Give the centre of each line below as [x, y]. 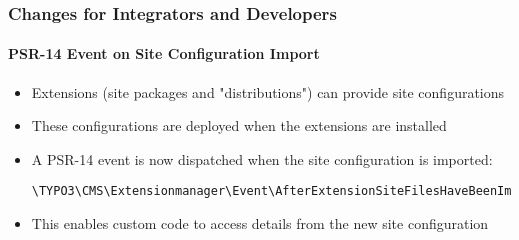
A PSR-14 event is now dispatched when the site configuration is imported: [262, 158]
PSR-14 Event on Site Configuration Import [164, 53]
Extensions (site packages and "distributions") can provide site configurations [268, 91]
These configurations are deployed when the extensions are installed [239, 125]
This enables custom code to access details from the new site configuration [260, 223]
